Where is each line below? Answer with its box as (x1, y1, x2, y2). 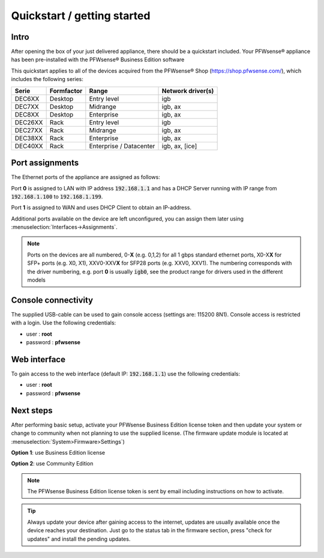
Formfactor (49, 86, 83, 95)
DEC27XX (14, 126, 43, 135)
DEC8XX (14, 110, 39, 118)
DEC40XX (14, 142, 43, 150)
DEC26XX (14, 118, 43, 126)
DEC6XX (14, 94, 40, 103)
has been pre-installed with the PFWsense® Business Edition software (11, 56, 185, 63)
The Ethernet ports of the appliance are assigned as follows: (11, 174, 160, 181)
